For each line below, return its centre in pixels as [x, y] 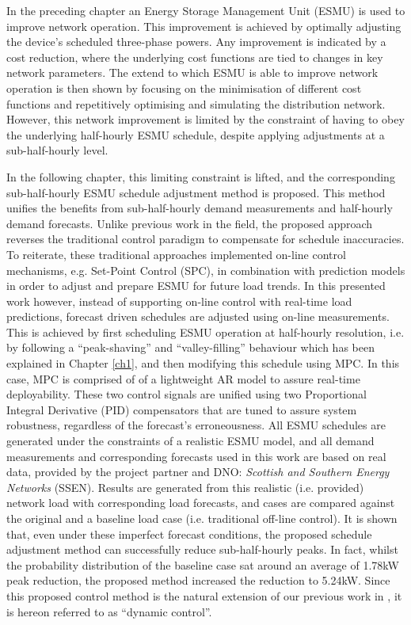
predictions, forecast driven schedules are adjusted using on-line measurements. [198, 316]
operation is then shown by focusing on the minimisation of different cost [184, 88]
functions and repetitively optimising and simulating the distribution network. [196, 103]
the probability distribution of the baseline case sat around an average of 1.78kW [203, 564]
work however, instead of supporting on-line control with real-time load [179, 301]
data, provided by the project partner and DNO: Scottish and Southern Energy [198, 472]
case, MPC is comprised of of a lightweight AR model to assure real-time [183, 378]
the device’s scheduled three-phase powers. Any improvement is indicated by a [196, 42]
